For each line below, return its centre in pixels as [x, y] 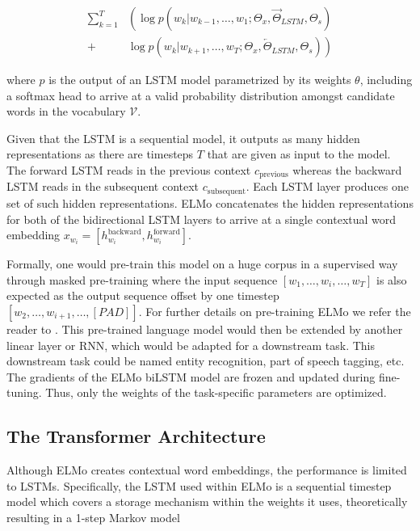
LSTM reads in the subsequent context [103, 186]
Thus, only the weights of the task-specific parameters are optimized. [216, 392]
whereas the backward [347, 170]
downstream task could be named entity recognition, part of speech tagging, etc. [206, 361]
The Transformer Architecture [136, 436]
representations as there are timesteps [100, 154]
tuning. [24, 392]
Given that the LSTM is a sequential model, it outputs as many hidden [183, 138]
